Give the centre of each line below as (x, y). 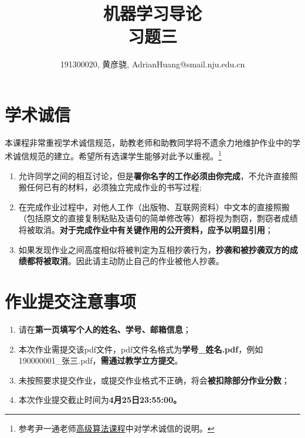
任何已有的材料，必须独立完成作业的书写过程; (114, 187)
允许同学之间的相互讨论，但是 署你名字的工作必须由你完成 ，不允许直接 (154, 175)
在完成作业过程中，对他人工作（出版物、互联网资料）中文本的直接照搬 (154, 206)
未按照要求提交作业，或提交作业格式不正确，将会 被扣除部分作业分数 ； (154, 380)
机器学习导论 (152, 13)
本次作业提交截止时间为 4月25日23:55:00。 (100, 400)
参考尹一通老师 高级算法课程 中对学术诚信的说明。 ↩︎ (116, 428)
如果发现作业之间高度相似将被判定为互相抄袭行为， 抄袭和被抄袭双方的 (154, 249)
